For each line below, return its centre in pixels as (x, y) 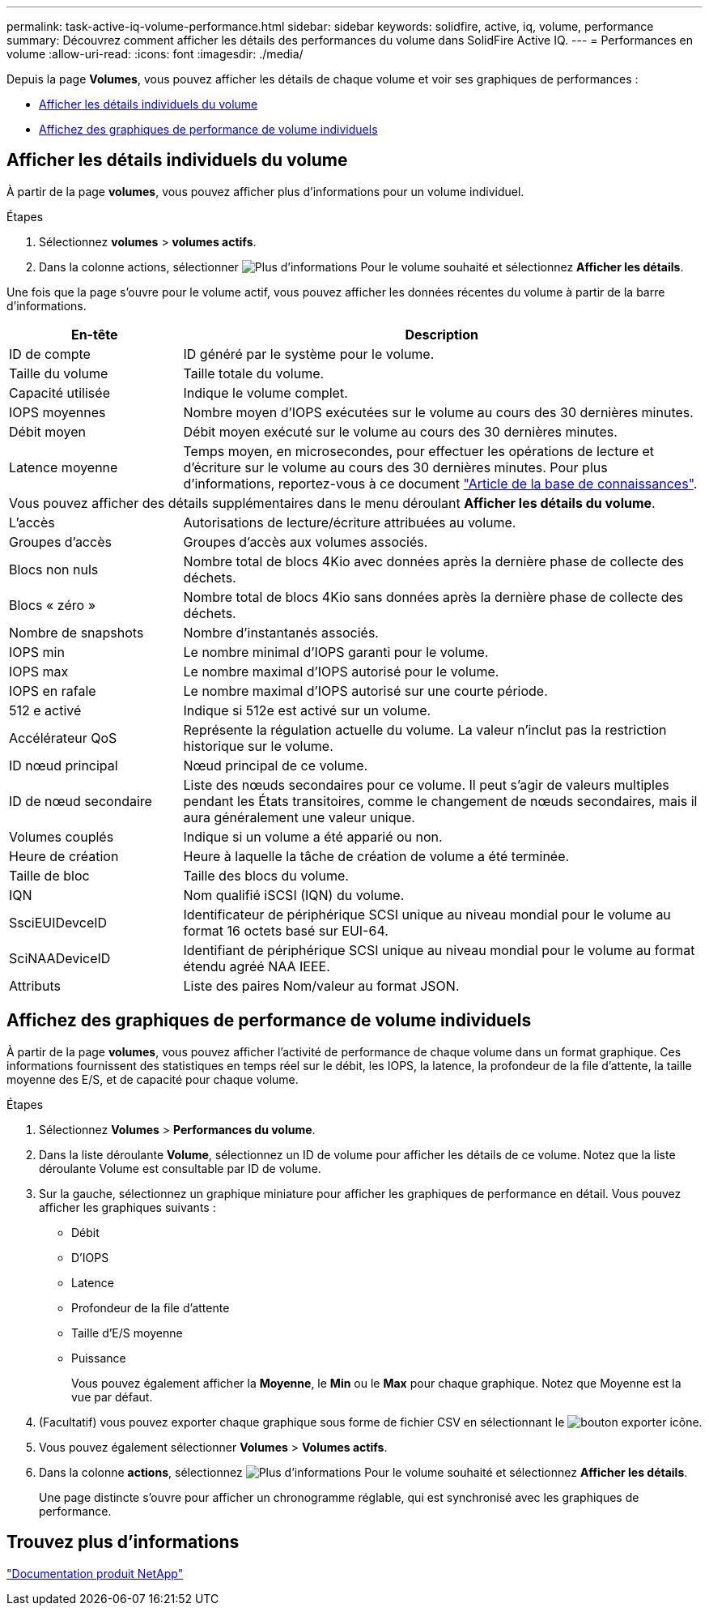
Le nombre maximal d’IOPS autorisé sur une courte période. (365, 691)
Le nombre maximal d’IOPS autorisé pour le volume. (341, 671)
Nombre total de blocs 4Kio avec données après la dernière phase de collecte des (433, 561)
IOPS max (39, 671)
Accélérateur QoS (63, 738)
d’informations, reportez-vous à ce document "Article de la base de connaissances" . (440, 483)
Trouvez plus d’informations (123, 1542)
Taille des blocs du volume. (266, 875)
